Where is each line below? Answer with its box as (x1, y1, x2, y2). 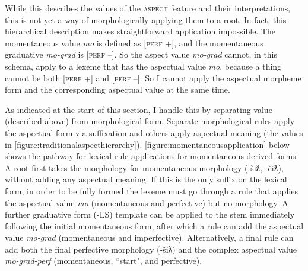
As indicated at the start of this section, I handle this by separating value (5, 103, 272, 115)
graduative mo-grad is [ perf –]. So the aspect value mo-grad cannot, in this (5, 48, 278, 61)
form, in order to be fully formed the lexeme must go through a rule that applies (5, 184, 298, 197)
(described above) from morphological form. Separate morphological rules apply (5, 115, 295, 127)
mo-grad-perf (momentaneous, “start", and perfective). (5, 254, 202, 267)
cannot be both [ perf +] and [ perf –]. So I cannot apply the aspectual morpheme (5, 71, 301, 84)
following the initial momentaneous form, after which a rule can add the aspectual (5, 219, 304, 232)
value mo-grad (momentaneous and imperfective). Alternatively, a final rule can (5, 231, 294, 244)
